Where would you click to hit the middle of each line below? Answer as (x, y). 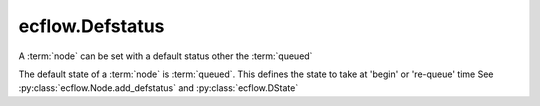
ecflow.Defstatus (91, 26)
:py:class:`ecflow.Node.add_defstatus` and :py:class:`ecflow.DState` (158, 88)
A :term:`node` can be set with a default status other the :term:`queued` (165, 56)
